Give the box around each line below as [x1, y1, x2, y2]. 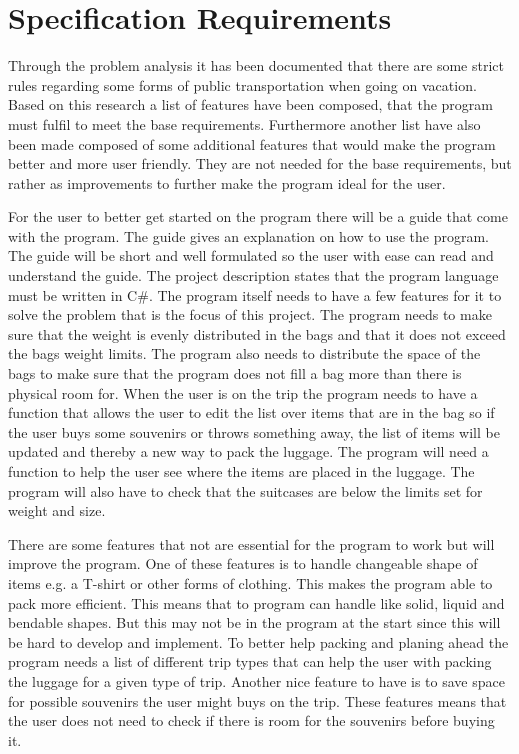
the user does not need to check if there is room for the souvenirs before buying [8, 710, 495, 731]
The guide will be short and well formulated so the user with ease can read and [8, 245, 494, 266]
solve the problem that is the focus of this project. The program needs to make [8, 304, 492, 325]
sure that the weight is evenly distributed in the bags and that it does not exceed [8, 323, 506, 344]
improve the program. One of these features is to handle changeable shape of [8, 553, 478, 574]
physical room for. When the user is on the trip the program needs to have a [8, 382, 478, 403]
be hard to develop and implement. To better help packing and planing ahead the [8, 631, 509, 652]
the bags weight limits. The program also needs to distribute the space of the [8, 343, 481, 364]
